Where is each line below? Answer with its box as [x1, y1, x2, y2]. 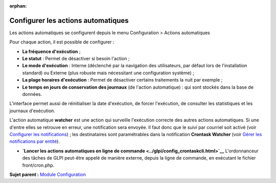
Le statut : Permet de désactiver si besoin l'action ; [22, 56, 130, 62]
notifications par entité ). [9, 138, 60, 145]
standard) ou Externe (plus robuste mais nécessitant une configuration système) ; [22, 69, 194, 76]
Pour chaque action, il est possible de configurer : [9, 39, 114, 45]
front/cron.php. [22, 162, 55, 168]
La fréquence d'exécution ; [22, 48, 81, 55]
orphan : [9, 3, 27, 9]
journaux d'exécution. [9, 108, 56, 114]
